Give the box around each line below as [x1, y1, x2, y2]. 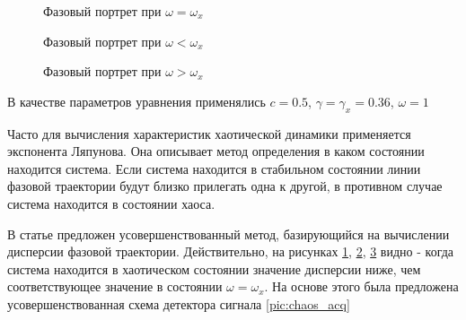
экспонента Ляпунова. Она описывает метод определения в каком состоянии [7, 142, 425, 160]
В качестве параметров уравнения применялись [7, 91, 266, 110]
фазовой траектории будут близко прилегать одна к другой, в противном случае [7, 177, 443, 195]
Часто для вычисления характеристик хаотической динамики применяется [7, 124, 411, 143]
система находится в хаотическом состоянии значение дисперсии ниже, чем [7, 259, 421, 278]
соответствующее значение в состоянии [7, 277, 223, 296]
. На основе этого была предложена [264, 277, 459, 296]
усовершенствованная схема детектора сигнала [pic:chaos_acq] [7, 294, 350, 313]
